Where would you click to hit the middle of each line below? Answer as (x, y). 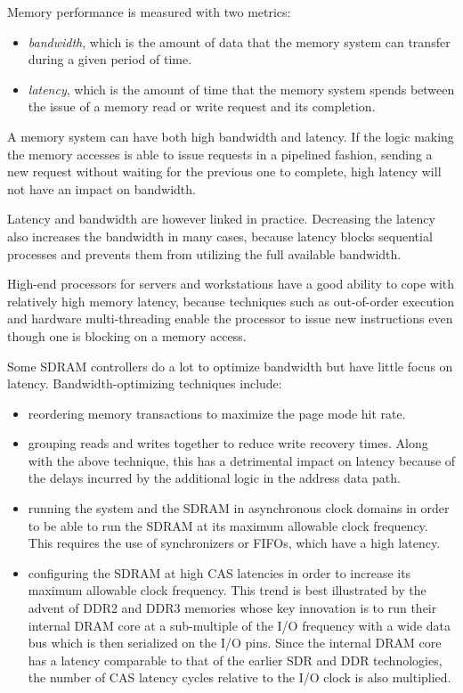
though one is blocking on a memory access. (127, 335)
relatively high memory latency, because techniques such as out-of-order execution (231, 301)
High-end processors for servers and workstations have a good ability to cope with (231, 284)
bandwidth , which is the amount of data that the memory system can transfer (239, 41)
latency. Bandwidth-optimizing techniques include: (145, 383)
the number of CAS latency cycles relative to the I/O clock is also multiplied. (240, 677)
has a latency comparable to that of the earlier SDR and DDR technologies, (235, 660)
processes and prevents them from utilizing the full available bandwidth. (204, 253)
